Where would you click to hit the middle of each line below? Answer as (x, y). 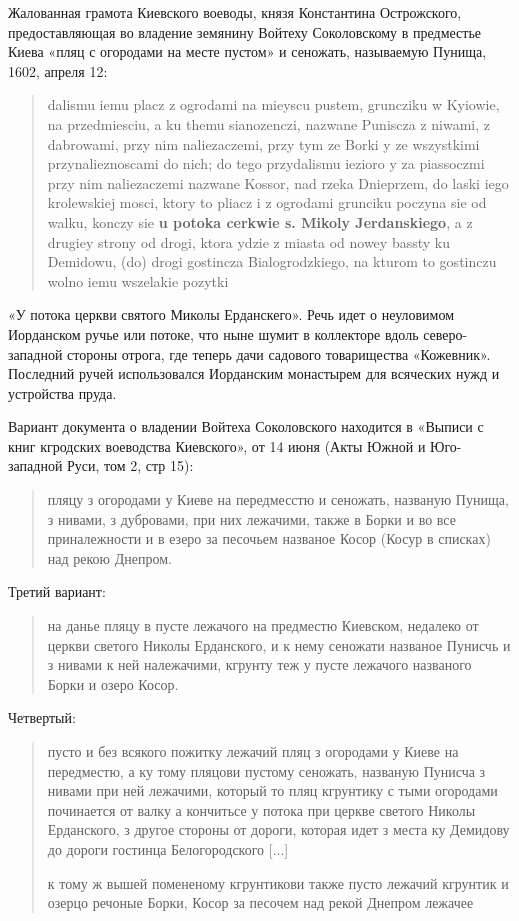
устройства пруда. (62, 392)
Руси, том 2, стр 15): (130, 465)
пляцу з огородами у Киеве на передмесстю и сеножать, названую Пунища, (278, 499)
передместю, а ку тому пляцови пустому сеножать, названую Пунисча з (266, 770)
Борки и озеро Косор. (113, 683)
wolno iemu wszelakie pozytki (138, 280)
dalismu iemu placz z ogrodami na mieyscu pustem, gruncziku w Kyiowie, (273, 104)
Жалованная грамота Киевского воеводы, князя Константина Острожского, (235, 12)
